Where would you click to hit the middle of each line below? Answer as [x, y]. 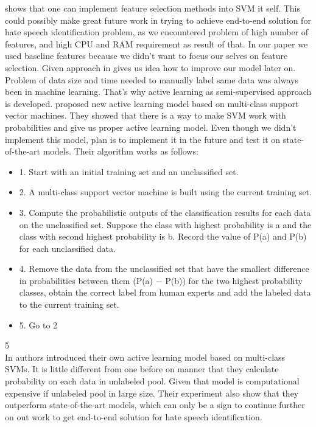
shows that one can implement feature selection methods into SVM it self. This [153, 8]
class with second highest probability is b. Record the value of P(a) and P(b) [163, 236]
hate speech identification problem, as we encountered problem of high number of [157, 32]
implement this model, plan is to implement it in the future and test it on [143, 139]
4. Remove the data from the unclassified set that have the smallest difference [164, 269]
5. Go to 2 [38, 325]
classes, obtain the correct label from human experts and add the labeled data [165, 292]
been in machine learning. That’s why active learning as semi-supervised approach [158, 92]
